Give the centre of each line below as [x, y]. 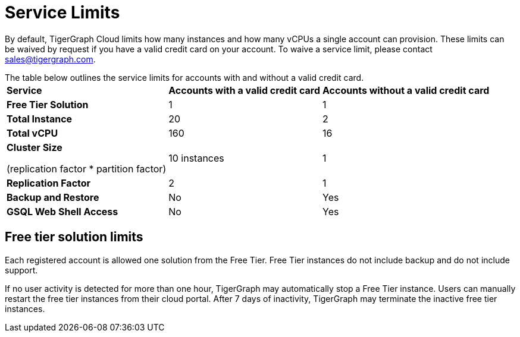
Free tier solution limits [74, 237]
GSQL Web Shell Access [62, 211]
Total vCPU [32, 133]
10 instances [196, 158]
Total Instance [40, 119]
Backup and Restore [53, 197]
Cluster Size [35, 147]
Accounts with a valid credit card [244, 90]
